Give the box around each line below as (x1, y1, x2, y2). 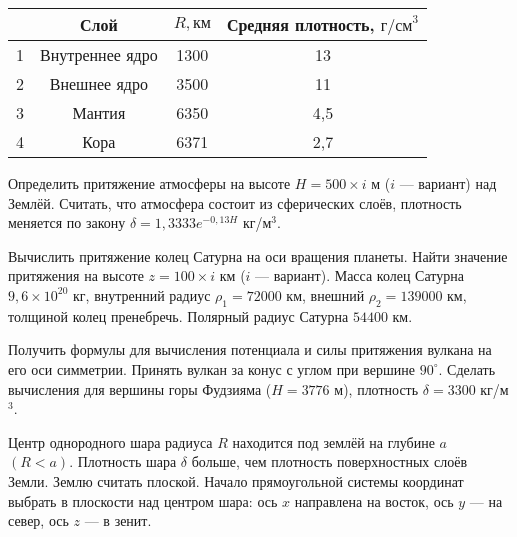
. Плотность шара (69, 451, 177, 472)
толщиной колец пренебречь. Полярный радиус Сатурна (8, 305, 349, 326)
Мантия (72, 101, 126, 124)
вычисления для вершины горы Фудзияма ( (8, 378, 272, 399)
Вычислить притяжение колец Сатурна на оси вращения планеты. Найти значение (8, 245, 508, 266)
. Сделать (438, 358, 496, 379)
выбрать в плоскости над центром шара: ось (8, 490, 278, 511)
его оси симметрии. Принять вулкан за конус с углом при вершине (8, 358, 415, 379)
